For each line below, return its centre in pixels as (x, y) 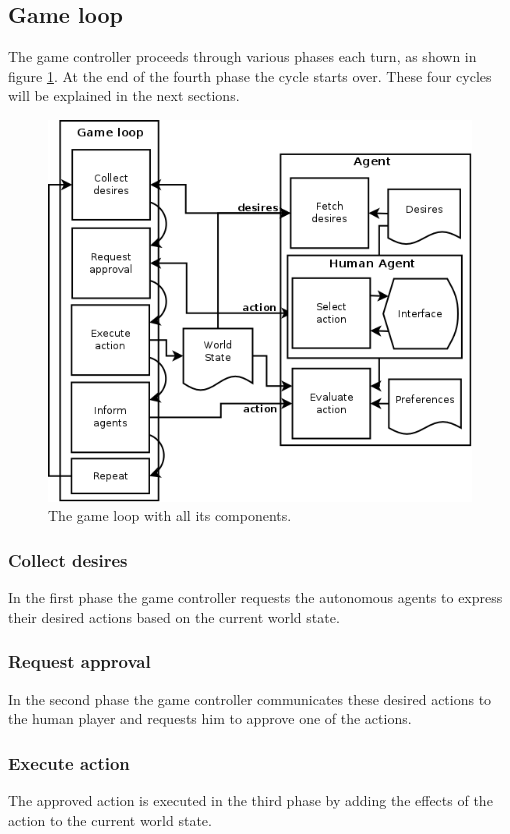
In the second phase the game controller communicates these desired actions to (250, 698)
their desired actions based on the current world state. (174, 616)
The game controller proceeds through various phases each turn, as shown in (242, 56)
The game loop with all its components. (170, 515)
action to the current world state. (110, 819)
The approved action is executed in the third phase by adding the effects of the (250, 800)
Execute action (69, 762)
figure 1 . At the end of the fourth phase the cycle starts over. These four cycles (250, 75)
